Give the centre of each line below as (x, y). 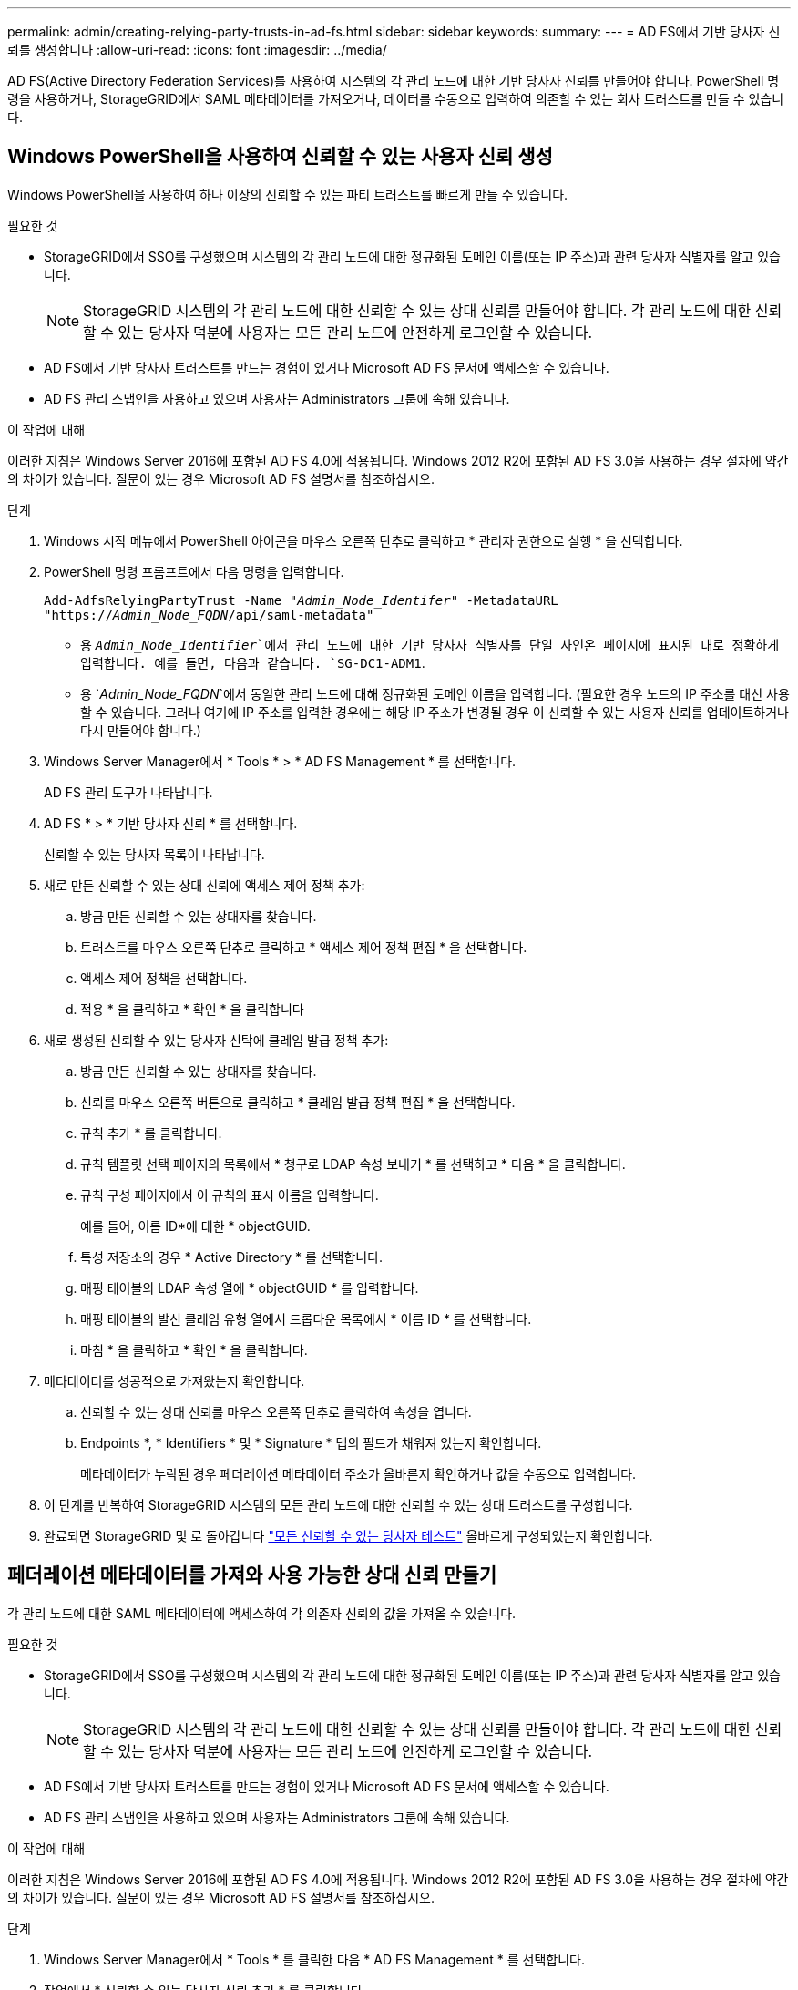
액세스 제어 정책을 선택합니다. (164, 978)
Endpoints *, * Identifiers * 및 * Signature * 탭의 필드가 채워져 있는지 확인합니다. (311, 1442)
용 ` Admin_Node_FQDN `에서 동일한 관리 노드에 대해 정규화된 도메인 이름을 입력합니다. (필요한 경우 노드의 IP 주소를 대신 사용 (435, 693)
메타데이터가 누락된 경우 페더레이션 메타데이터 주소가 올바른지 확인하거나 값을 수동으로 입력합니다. (358, 1473)
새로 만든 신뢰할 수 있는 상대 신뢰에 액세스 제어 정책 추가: (205, 885)
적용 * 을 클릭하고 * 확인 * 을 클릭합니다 (192, 1009)
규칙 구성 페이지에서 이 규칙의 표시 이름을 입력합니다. (230, 1195)
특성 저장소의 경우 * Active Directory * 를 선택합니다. (232, 1257)
